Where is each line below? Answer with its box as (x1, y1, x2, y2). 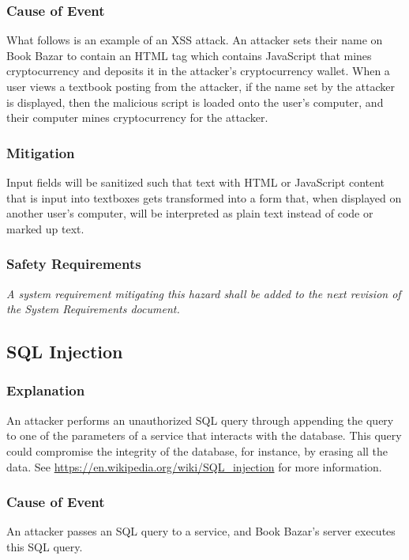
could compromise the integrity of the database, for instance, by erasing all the (6, 442, 388, 459)
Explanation (6, 380, 85, 400)
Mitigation (6, 142, 75, 162)
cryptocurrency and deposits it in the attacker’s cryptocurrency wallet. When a (6, 62, 390, 79)
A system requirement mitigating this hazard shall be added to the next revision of (6, 285, 401, 301)
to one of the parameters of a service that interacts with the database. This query (6, 427, 402, 444)
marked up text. (6, 220, 84, 236)
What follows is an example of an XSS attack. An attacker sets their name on (6, 32, 383, 48)
